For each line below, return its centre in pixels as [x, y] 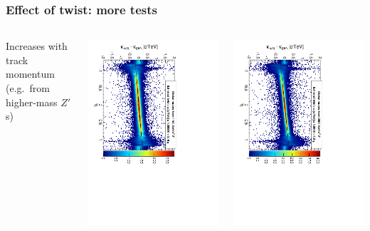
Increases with [37, 46]
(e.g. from [28, 88]
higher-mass [32, 102]
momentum [30, 74]
